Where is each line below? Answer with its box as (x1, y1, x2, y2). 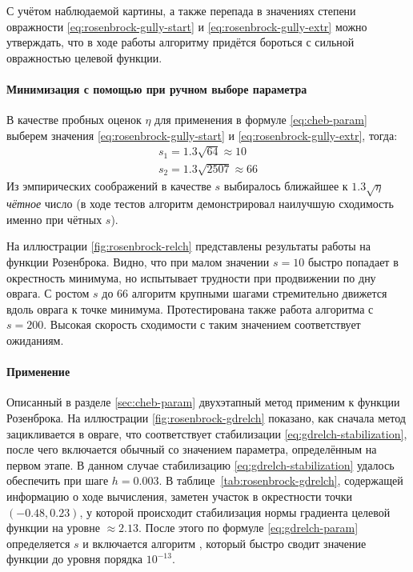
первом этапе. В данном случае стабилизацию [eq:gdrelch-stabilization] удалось (6, 456, 395, 473)
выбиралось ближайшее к (223, 177, 348, 194)
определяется (6, 534, 70, 551)
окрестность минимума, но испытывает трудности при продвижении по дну (6, 269, 376, 286)
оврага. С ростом (6, 285, 90, 302)
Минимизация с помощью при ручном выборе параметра (6, 80, 307, 97)
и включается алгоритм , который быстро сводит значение (82, 534, 367, 551)
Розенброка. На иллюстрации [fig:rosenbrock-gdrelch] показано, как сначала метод (6, 410, 406, 426)
